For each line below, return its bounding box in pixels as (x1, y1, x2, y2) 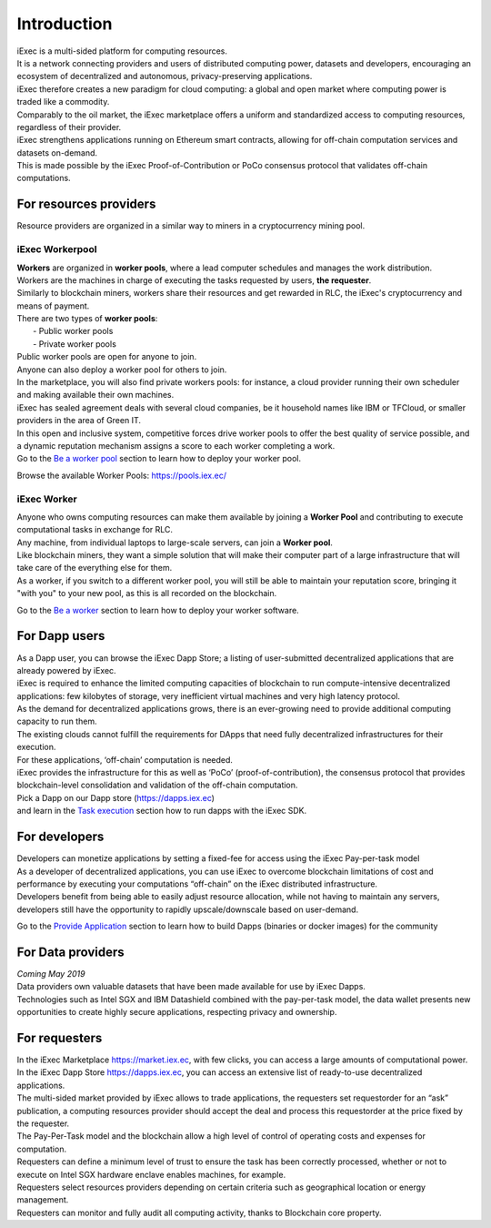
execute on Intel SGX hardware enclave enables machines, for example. (16, 1169, 286, 1180)
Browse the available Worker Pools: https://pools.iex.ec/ (16, 470, 227, 481)
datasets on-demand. (16, 147, 98, 158)
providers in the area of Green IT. (16, 415, 141, 426)
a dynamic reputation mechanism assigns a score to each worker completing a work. (16, 440, 336, 451)
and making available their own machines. (16, 390, 175, 401)
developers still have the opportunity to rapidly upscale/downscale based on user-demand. (16, 904, 359, 915)
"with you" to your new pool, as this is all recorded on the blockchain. (16, 588, 277, 599)
